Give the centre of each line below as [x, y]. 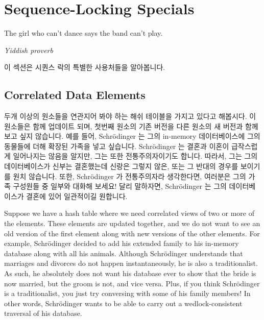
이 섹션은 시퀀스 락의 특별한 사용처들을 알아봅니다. [85, 67]
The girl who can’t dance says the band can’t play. [83, 33]
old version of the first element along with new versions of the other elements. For [132, 233]
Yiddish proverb [29, 50]
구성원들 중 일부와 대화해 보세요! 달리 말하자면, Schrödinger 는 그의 [120, 186]
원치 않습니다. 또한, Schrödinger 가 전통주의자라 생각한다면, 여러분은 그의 [129, 176]
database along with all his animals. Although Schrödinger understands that [124, 253]
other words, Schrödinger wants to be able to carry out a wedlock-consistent [123, 303]
